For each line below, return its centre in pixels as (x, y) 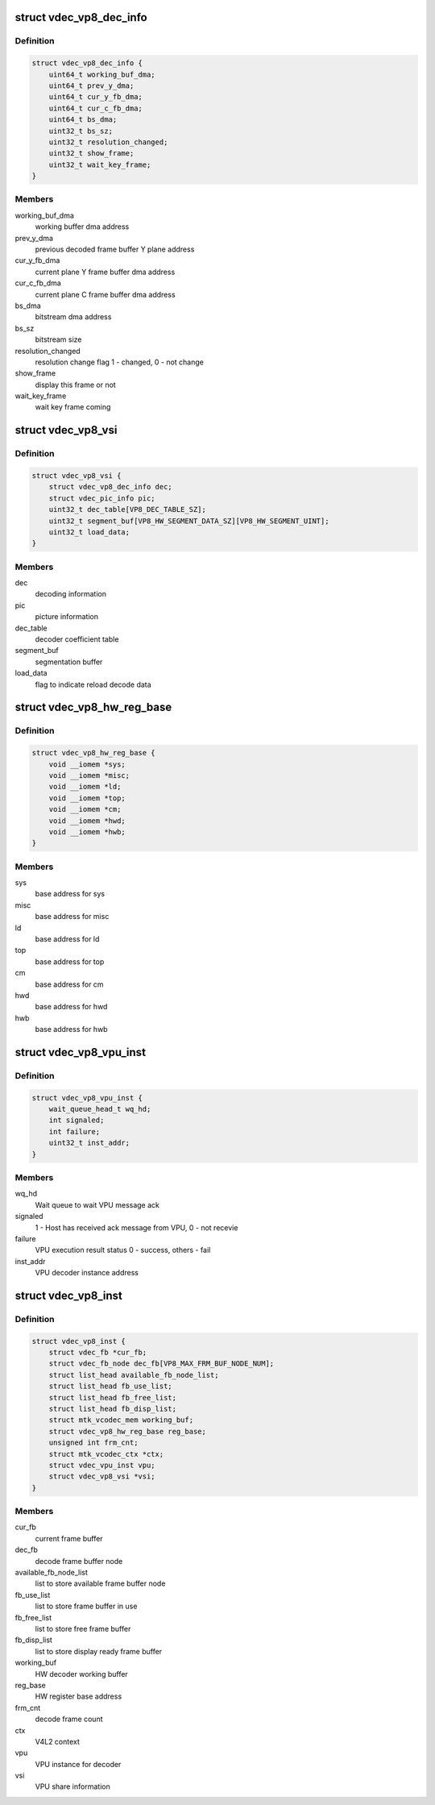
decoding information (70, 594)
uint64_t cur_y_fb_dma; (95, 97)
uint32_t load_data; (89, 532)
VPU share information (72, 1786)
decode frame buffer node (79, 1561)
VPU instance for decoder (78, 1764)
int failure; (75, 1131)
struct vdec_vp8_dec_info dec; (110, 487)
